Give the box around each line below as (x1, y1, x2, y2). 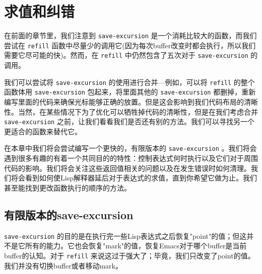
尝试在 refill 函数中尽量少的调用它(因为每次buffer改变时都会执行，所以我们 (4, 40, 256, 50)
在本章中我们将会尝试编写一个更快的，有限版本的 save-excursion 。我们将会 (4, 143, 257, 153)
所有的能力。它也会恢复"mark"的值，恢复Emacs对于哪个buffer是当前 (25, 240, 247, 251)
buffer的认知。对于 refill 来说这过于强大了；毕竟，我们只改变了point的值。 (4, 250, 255, 260)
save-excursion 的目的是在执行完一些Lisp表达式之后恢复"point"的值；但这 (4, 230, 247, 241)
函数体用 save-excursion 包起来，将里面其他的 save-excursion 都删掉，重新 (4, 86, 256, 97)
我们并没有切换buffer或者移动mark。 (4, 260, 122, 270)
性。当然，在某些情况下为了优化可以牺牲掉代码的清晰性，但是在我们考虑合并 (4, 106, 258, 117)
